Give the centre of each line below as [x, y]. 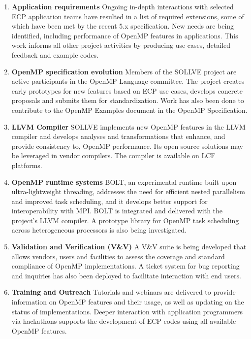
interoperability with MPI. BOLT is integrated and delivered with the [117, 211]
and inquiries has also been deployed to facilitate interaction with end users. [126, 275]
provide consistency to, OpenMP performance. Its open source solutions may [127, 146]
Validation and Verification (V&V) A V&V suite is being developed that [129, 247]
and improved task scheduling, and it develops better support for [110, 201]
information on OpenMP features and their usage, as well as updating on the [128, 302]
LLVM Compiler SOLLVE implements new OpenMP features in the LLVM [128, 126]
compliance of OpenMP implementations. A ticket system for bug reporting [125, 266]
